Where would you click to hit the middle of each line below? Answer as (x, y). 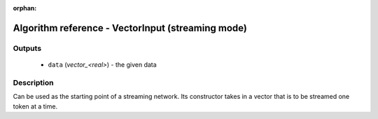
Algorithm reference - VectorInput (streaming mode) (130, 28)
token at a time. (35, 106)
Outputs (27, 48)
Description (33, 82)
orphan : (25, 8)
